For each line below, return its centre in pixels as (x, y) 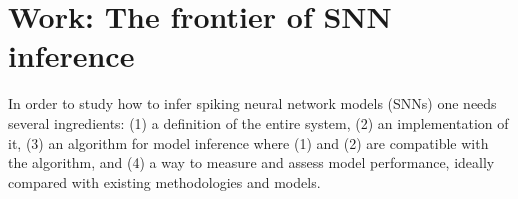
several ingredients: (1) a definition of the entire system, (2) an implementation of (258, 122)
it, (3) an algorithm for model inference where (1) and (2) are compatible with (248, 142)
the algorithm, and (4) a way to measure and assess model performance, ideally (251, 162)
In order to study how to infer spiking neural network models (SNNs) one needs (252, 103)
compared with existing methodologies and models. (164, 181)
